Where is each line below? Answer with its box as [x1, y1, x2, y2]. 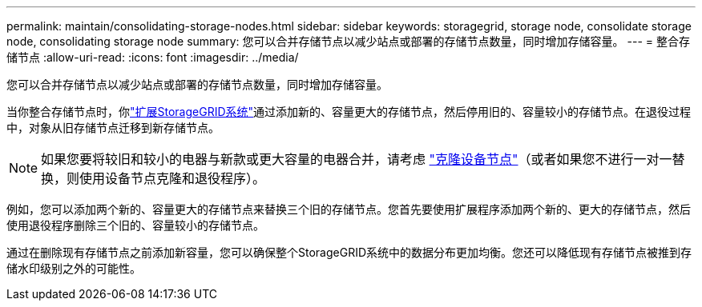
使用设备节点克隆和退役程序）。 [79, 170, 266, 186]
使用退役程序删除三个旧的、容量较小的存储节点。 [6, 218, 264, 232]
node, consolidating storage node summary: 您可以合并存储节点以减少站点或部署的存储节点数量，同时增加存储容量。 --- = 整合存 [6, 34, 690, 48]
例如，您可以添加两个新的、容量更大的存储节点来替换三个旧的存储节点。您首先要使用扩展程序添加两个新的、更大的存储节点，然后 [6, 202, 691, 216]
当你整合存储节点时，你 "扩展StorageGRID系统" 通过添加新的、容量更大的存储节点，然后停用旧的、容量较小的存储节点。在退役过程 [6, 105, 692, 118]
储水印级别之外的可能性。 [6, 261, 141, 275]
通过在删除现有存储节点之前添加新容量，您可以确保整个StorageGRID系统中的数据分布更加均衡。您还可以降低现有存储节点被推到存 [6, 245, 692, 259]
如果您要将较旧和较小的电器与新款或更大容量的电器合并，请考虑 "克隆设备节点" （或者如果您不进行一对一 [41, 151, 672, 167]
